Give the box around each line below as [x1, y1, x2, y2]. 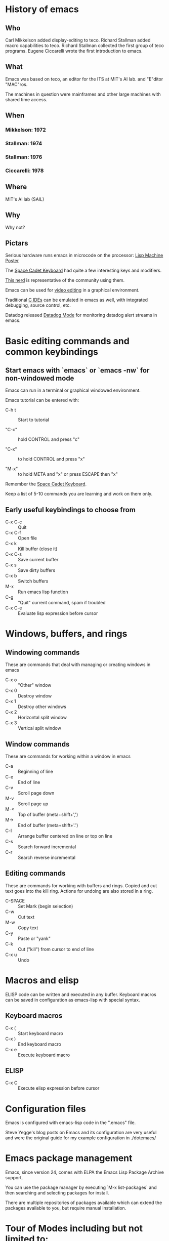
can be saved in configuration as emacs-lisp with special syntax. [5, 997, 140, 1003]
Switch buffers [18, 578, 49, 584]
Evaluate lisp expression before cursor [18, 610, 98, 616]
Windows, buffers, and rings [5, 628, 128, 640]
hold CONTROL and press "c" [18, 436, 80, 442]
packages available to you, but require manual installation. [5, 1205, 126, 1211]
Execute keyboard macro [18, 1052, 70, 1058]
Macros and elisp [5, 974, 79, 986]
